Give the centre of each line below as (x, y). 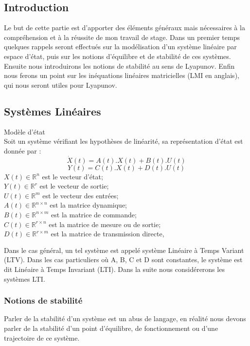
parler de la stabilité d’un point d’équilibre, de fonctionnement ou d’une (111, 328)
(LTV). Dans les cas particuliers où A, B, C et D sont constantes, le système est (123, 259)
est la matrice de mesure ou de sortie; (105, 224)
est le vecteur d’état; (72, 176)
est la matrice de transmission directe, (107, 234)
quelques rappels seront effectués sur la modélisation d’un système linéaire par (120, 47)
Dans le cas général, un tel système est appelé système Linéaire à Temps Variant (124, 250)
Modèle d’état (25, 131)
